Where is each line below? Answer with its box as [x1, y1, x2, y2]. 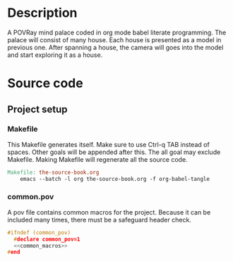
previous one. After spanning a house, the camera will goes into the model [7, 43, 224, 51]
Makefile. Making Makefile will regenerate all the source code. [7, 155, 189, 163]
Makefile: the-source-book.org [7, 169, 100, 176]
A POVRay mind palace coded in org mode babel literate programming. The [7, 28, 227, 37]
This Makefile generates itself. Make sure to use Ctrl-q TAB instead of [7, 140, 210, 148]
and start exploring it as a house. [7, 51, 103, 59]
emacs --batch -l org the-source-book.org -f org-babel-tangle [20, 175, 210, 182]
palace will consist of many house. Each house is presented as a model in [7, 35, 222, 44]
